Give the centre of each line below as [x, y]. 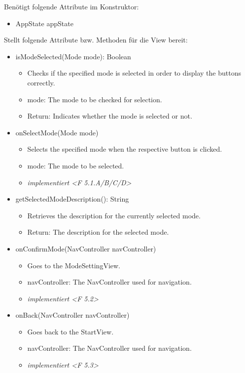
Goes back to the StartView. [70, 331]
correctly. [41, 82]
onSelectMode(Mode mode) [57, 132]
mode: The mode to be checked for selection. [95, 99]
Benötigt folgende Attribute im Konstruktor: [71, 6]
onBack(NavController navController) [72, 315]
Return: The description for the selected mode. [98, 232]
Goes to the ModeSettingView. [74, 265]
